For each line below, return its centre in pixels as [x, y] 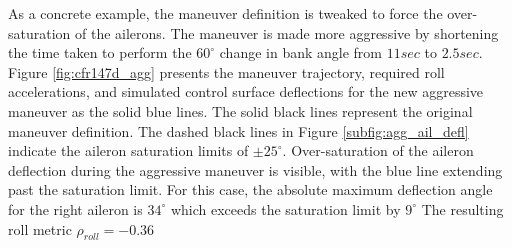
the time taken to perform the [100, 52]
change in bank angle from [301, 52]
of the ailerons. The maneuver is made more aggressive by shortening [287, 32]
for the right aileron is [75, 208]
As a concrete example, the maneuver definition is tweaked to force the [225, 13]
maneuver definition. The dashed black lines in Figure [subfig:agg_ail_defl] [238, 130]
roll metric [40, 228]
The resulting [462, 208]
